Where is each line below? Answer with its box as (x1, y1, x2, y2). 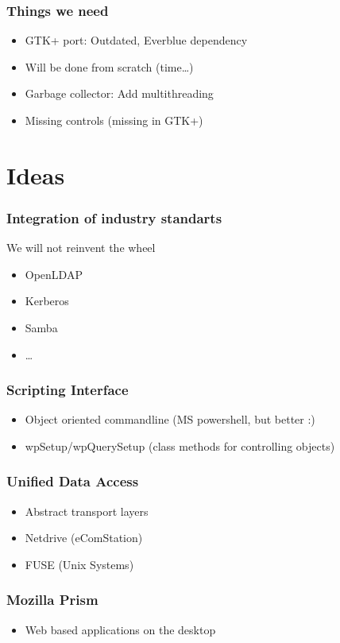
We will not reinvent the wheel (6, 239, 156, 256)
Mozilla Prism (6, 590, 99, 610)
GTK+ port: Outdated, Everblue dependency (25, 32, 248, 48)
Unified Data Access (6, 471, 139, 491)
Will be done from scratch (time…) (25, 58, 194, 75)
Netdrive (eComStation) (25, 529, 143, 546)
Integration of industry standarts (6, 207, 222, 227)
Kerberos (25, 292, 69, 309)
